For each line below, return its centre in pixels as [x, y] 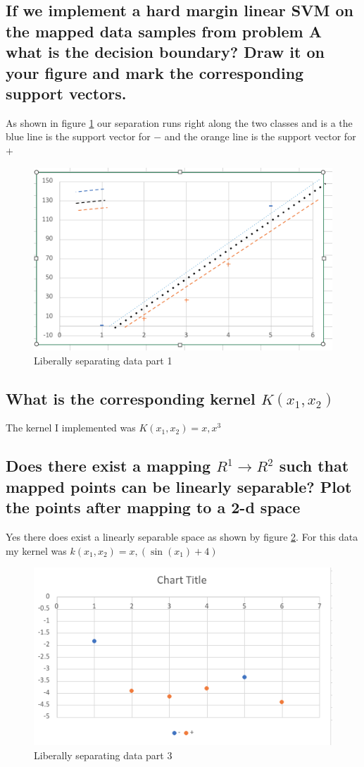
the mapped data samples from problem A [164, 31]
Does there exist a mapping [108, 466]
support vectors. [66, 93]
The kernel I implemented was [71, 428]
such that [314, 466]
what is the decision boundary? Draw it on [165, 52]
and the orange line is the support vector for [260, 136]
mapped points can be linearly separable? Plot [179, 486]
